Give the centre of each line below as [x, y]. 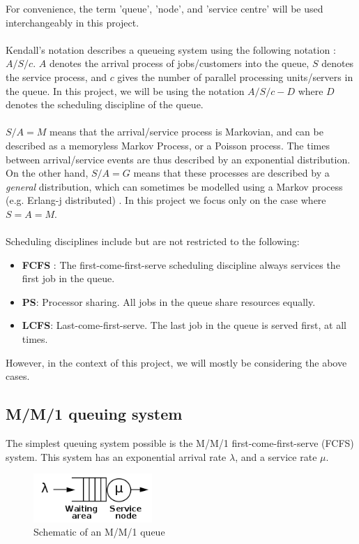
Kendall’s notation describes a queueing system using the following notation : [171, 49]
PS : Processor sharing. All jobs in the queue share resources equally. [169, 301]
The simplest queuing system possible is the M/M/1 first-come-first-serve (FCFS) [180, 443]
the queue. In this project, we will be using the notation [125, 90]
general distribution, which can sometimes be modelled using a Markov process [174, 186]
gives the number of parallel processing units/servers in [235, 76]
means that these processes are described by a [231, 173]
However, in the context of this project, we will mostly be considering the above [176, 362]
